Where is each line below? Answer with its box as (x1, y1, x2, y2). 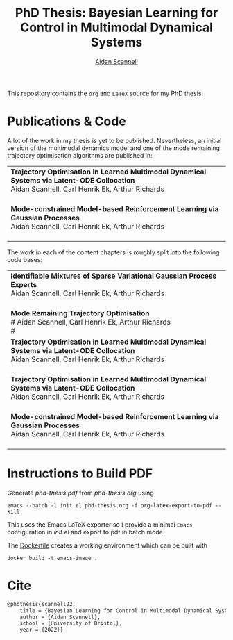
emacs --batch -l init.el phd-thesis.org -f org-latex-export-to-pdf (7, 502, 213, 509)
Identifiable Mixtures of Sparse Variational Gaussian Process (10, 271, 217, 281)
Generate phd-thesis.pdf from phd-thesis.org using (7, 489, 154, 497)
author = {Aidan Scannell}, (19, 614, 101, 621)
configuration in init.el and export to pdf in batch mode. (7, 527, 165, 536)
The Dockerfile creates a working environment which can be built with (7, 541, 208, 550)
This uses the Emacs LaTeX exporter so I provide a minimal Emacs (7, 520, 193, 529)
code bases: (7, 255, 43, 263)
